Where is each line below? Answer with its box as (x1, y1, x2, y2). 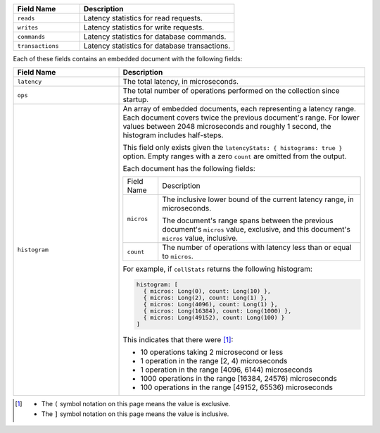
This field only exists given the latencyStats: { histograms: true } (122, 143, 343, 153)
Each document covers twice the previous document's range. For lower (122, 113, 360, 123)
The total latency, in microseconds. (122, 77, 239, 87)
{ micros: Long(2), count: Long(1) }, (143, 294, 267, 302)
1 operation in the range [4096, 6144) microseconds (140, 365, 312, 375)
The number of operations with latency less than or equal (162, 243, 352, 253)
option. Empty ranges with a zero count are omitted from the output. (122, 151, 347, 161)
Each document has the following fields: (122, 164, 256, 174)
